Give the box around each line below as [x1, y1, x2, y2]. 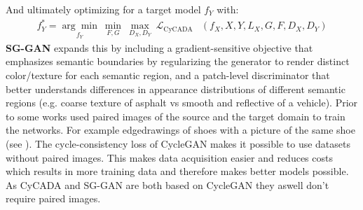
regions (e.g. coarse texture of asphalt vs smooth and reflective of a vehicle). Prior [6, 95, 358, 110]
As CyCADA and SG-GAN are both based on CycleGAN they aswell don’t [6, 177, 329, 192]
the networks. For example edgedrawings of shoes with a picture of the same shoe [6, 122, 355, 137]
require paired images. [6, 191, 101, 206]
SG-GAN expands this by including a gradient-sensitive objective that [6, 40, 313, 55]
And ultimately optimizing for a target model [6, 2, 201, 16]
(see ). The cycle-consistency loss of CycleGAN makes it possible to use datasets [6, 136, 350, 150]
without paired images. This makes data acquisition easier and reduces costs [6, 150, 333, 164]
